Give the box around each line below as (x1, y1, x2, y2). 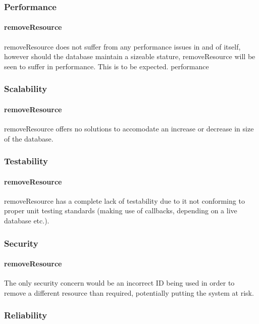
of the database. (4, 133, 54, 144)
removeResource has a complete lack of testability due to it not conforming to (4, 195, 245, 206)
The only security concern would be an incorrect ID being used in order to (4, 277, 235, 288)
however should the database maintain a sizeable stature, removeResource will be (4, 51, 255, 62)
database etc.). (4, 215, 49, 226)
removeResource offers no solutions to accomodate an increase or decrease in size (4, 123, 254, 134)
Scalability (4, 82, 47, 95)
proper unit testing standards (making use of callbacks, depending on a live (4, 205, 237, 216)
